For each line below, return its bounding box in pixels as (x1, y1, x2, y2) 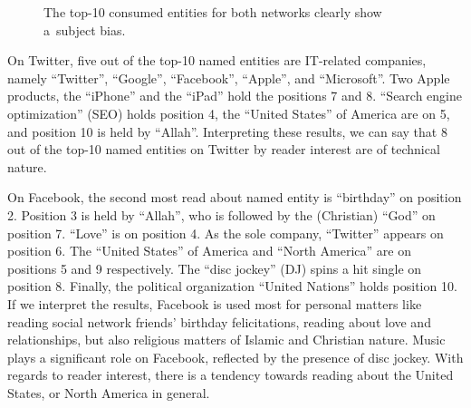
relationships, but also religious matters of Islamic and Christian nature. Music (7, 330, 446, 349)
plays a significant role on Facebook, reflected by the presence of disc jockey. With (7, 347, 464, 366)
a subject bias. (43, 20, 126, 39)
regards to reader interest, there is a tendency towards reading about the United (7, 365, 454, 384)
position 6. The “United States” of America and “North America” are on (7, 241, 411, 260)
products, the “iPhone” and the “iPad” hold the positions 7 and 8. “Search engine (7, 86, 463, 105)
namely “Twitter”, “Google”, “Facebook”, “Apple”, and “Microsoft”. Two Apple (7, 68, 450, 87)
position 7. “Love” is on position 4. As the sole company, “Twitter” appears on (7, 223, 444, 242)
